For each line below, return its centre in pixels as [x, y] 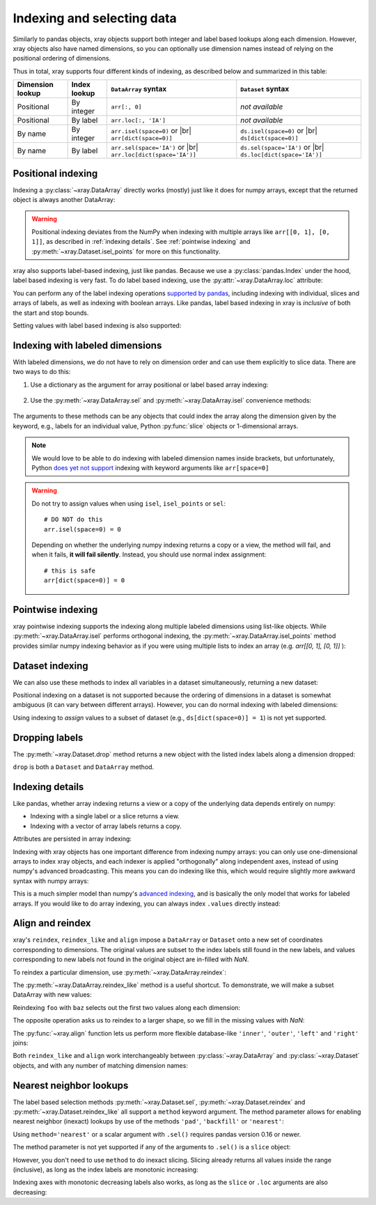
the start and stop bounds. [51, 313]
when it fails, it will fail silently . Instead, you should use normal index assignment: [149, 554]
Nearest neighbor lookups [71, 1086]
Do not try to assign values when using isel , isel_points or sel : [129, 503]
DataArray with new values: [52, 995]
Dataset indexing [50, 666]
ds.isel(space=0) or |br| [279, 130]
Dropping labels [48, 737]
